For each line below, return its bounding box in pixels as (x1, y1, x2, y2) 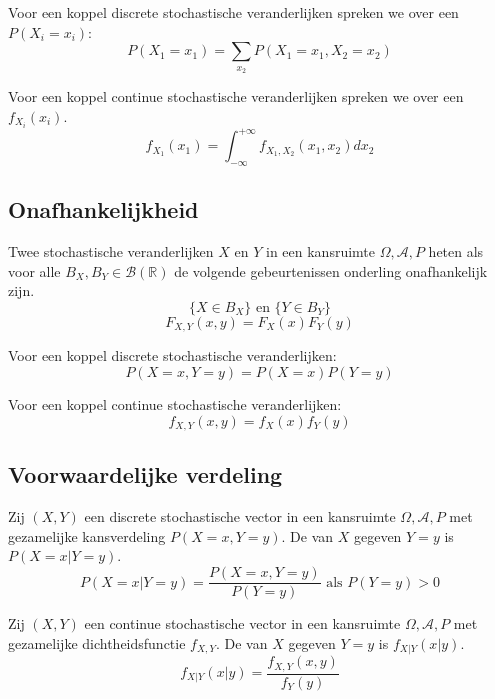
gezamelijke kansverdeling (8, 525, 166, 546)
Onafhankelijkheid (8, 194, 199, 225)
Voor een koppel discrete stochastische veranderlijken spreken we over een (8, 2, 459, 22)
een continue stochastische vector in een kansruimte (84, 613, 401, 634)
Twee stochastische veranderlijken (8, 241, 214, 262)
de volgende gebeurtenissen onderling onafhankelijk (174, 260, 488, 281)
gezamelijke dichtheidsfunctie (8, 632, 186, 653)
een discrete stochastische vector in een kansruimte (84, 506, 396, 527)
